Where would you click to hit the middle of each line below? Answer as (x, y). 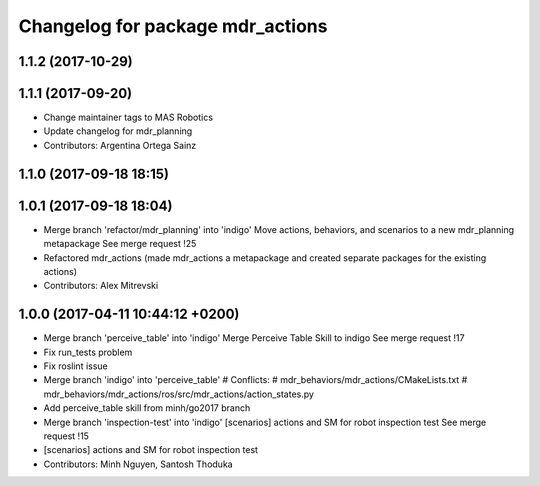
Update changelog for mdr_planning (118, 131)
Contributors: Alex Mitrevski (101, 286)
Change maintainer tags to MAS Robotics (128, 117)
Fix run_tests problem (88, 352)
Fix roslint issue (76, 366)
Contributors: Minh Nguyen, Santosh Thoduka (138, 464)
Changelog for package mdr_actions (173, 26)
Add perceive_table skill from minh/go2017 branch (147, 408)
